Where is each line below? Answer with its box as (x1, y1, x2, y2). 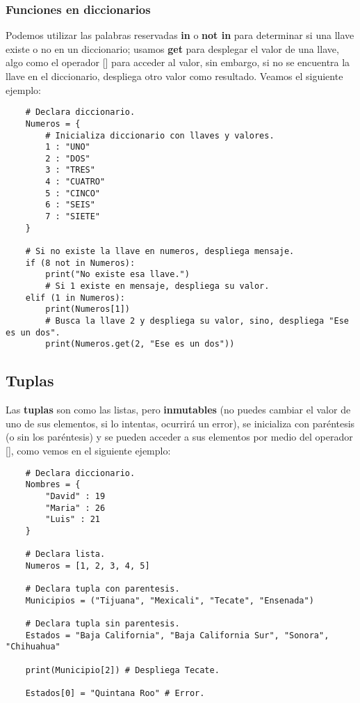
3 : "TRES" (45, 165, 95, 175)
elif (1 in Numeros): (25, 292, 125, 303)
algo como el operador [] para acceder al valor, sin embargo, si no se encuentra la (6, 55, 350, 70)
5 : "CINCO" (45, 188, 101, 198)
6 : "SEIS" (45, 200, 95, 210)
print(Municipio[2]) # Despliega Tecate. (25, 665, 220, 675)
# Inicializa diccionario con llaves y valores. (45, 130, 275, 141)
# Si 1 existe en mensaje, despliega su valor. (45, 281, 270, 292)
